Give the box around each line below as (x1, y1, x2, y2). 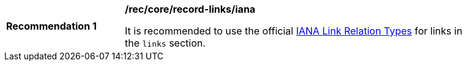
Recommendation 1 (6, 20, 97, 32)
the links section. (125, 37, 206, 49)
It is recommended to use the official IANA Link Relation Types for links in (125, 25, 463, 37)
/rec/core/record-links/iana (125, 3, 256, 15)
